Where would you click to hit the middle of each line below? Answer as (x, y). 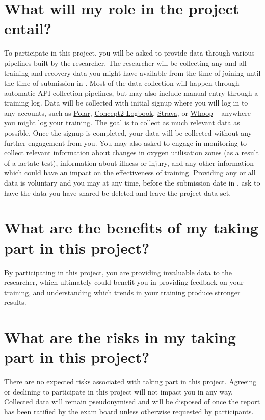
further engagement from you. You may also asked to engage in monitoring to (125, 142)
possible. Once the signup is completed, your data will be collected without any (128, 133)
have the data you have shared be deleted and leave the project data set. (118, 192)
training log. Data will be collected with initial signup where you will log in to (126, 103)
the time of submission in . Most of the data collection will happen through (122, 83)
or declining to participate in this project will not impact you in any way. (119, 391)
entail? (28, 28)
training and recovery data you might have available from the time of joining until (132, 73)
